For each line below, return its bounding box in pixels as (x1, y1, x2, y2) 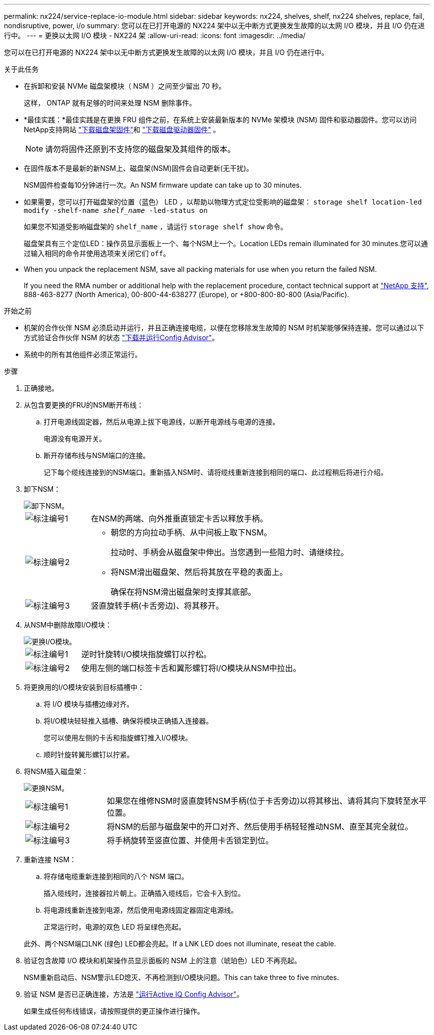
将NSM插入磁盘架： (24, 767, 89, 776)
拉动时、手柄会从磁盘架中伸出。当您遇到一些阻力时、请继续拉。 (110, 547, 349, 557)
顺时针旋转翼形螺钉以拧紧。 (44, 750, 134, 759)
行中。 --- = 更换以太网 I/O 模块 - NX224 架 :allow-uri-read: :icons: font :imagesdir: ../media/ (4, 31, 306, 40)
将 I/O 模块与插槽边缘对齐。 (44, 700, 134, 708)
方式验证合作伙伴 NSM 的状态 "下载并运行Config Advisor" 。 (24, 333, 219, 342)
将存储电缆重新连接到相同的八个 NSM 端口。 (44, 872, 189, 880)
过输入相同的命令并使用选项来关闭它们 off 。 (24, 249, 170, 258)
